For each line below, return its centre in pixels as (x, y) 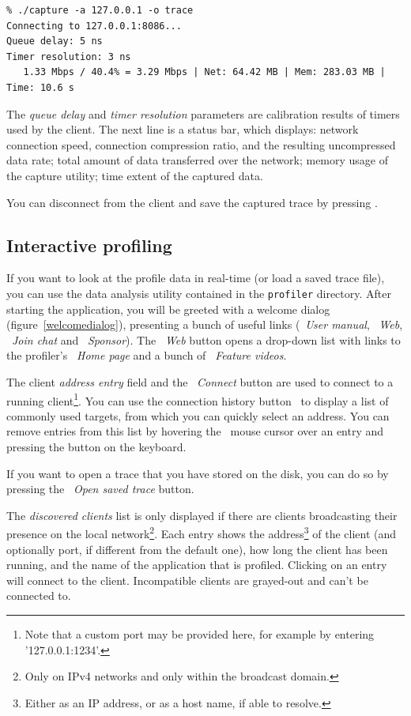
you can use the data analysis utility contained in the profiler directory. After (199, 293)
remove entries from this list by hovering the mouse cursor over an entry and (195, 431)
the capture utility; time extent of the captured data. (135, 175)
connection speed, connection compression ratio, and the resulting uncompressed (201, 144)
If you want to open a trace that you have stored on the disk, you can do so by (198, 473)
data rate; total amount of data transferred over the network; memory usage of (198, 160)
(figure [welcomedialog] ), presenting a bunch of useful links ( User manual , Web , (205, 324)
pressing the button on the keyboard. (96, 446)
